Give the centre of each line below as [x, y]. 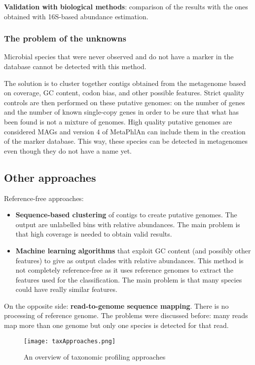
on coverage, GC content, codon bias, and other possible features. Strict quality [124, 93]
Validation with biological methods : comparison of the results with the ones [126, 6]
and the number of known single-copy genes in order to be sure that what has [122, 112]
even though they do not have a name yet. [68, 150]
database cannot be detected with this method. [75, 66]
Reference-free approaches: [44, 198]
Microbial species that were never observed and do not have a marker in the [119, 57]
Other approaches [50, 177]
